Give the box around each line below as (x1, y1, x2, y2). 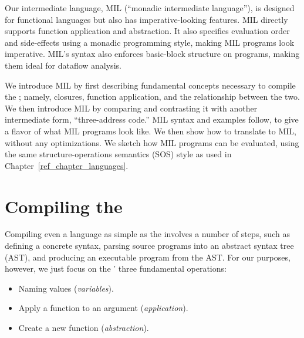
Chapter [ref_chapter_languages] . (5, 159, 129, 171)
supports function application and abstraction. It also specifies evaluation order (5, 25, 290, 37)
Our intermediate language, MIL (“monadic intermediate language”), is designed (5, 2, 295, 13)
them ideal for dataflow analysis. (5, 59, 121, 71)
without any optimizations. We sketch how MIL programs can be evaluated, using (5, 136, 299, 148)
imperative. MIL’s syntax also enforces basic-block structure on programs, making (5, 48, 300, 60)
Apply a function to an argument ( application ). (18, 302, 188, 314)
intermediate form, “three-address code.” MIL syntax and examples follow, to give (5, 113, 299, 126)
